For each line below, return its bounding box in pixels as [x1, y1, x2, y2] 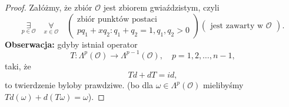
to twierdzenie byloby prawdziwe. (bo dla [5, 79, 154, 91]
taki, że [5, 59, 31, 72]
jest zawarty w [210, 21, 264, 30]
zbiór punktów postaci [77, 15, 157, 24]
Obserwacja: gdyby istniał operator [5, 38, 138, 50]
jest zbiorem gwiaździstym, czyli [103, 1, 220, 13]
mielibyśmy [202, 79, 244, 91]
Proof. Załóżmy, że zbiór [5, 1, 92, 13]
